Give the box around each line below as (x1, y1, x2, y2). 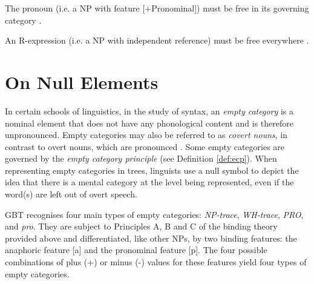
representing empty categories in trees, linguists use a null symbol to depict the (5, 163, 299, 176)
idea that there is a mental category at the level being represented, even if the (5, 176, 294, 188)
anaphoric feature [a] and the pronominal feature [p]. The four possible (5, 243, 267, 256)
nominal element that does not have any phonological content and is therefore (5, 116, 294, 129)
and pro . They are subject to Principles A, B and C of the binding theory (5, 220, 278, 233)
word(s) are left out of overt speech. (5, 188, 137, 200)
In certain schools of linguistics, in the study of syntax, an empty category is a (5, 104, 294, 117)
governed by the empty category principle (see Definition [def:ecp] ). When (5, 152, 277, 165)
